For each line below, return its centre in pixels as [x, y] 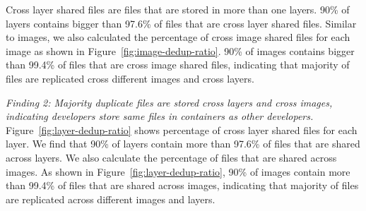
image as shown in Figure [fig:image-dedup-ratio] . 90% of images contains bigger [180, 50]
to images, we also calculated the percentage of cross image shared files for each [178, 37]
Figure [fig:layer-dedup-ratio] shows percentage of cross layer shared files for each [182, 129]
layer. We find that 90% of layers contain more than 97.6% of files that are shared [183, 144]
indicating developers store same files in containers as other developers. [160, 116]
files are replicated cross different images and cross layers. [130, 78]
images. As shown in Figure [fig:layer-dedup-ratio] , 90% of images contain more [178, 171]
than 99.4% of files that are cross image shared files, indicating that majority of [178, 65]
